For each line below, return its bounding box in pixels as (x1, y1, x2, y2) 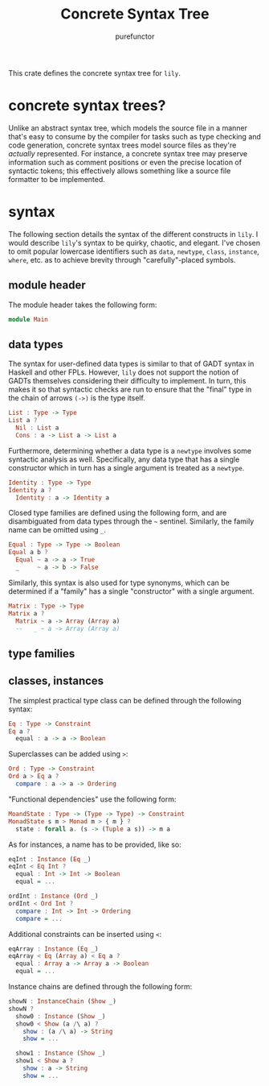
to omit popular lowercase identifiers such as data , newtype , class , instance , (8, 247, 259, 256)
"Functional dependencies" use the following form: (8, 794, 177, 804)
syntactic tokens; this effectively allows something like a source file (8, 166, 231, 176)
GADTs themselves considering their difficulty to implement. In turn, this (8, 376, 247, 386)
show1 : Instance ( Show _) (15, 1049, 106, 1058)
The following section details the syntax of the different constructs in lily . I (8, 229, 259, 238)
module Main (8, 315, 48, 323)
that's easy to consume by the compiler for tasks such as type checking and (8, 131, 261, 141)
